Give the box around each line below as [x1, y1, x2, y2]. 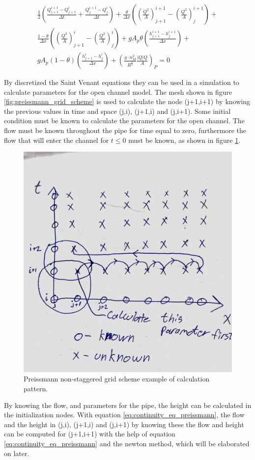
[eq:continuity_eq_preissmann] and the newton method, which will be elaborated [4, 438, 250, 448]
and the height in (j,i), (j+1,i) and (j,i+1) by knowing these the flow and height [4, 419, 244, 429]
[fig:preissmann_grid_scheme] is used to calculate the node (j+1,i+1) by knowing [4, 96, 250, 107]
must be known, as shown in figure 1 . [128, 135, 241, 145]
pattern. [24, 383, 48, 393]
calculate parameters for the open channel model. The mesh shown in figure [4, 86, 232, 97]
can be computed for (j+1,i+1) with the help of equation [4, 429, 175, 439]
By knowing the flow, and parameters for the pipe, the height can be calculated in [4, 400, 252, 410]
